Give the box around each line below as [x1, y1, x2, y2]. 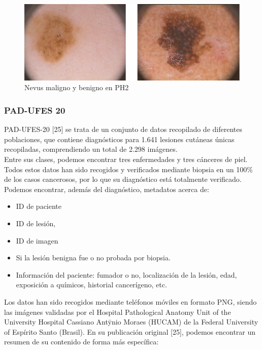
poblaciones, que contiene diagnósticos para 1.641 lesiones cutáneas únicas [4, 133, 235, 144]
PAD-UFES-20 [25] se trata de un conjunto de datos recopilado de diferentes [4, 124, 242, 134]
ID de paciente [16, 201, 62, 211]
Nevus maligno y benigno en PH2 [24, 82, 129, 93]
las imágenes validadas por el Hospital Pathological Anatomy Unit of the [4, 306, 231, 317]
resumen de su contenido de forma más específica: [4, 336, 159, 347]
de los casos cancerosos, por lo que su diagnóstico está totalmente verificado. [4, 174, 242, 184]
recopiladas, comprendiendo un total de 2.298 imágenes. [4, 144, 178, 154]
